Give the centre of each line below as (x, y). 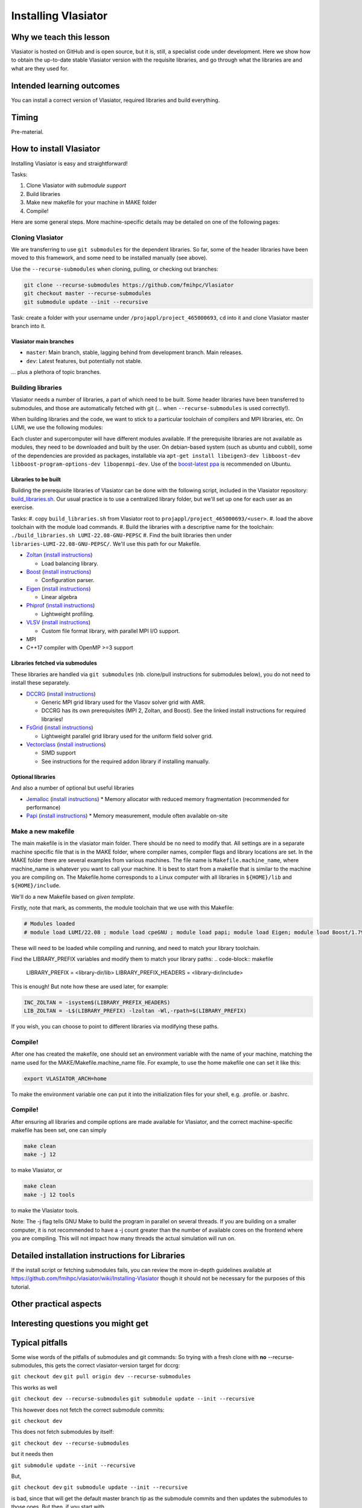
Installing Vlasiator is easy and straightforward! (69, 163)
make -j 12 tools (49, 1195)
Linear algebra (59, 597)
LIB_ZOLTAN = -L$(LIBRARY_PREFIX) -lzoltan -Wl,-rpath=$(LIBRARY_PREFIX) (135, 1011)
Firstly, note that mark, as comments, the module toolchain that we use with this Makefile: (122, 908)
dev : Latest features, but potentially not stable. (84, 361)
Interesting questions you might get (80, 1323)
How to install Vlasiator (56, 149)
